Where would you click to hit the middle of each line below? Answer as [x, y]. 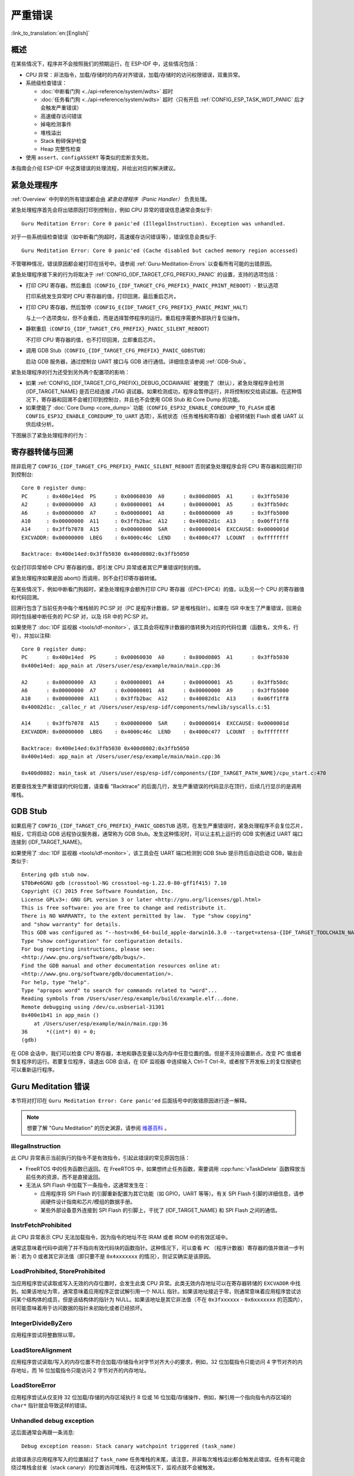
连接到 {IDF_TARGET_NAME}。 [48, 842]
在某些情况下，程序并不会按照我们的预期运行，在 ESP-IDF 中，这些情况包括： [105, 64]
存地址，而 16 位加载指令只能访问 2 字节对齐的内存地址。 [80, 1370]
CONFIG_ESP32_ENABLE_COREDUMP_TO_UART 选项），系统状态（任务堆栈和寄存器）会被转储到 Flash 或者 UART [161, 416]
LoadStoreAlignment [41, 1350]
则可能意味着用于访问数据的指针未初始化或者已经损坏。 [78, 1308]
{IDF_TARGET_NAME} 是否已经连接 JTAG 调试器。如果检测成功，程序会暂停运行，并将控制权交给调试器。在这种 [161, 391]
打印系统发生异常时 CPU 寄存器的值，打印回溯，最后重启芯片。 [102, 296]
